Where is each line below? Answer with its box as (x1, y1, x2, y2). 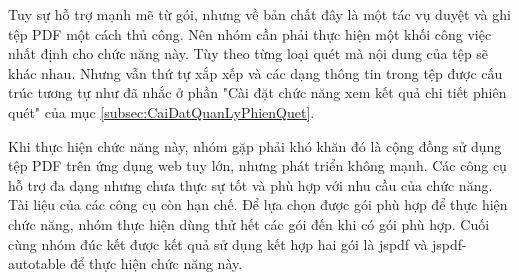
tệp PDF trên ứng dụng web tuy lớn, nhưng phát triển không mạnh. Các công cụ (8, 155, 507, 176)
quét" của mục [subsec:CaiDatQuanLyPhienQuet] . (8, 101, 315, 122)
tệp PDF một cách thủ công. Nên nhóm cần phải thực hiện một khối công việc (8, 23, 492, 44)
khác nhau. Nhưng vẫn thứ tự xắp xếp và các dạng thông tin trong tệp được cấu (8, 62, 503, 83)
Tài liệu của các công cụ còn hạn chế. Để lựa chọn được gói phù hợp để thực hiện (8, 194, 508, 215)
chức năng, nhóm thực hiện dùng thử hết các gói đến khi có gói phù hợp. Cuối (8, 213, 490, 234)
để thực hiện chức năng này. (70, 253, 243, 274)
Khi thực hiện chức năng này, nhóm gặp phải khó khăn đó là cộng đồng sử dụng (8, 135, 502, 156)
